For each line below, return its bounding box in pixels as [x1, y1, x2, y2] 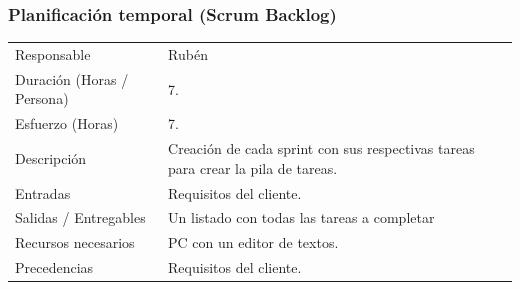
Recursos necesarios [15, 232, 135, 253]
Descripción [15, 147, 87, 168]
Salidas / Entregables [15, 207, 146, 228]
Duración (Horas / [15, 68, 129, 89]
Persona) [15, 88, 69, 109]
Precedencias [15, 257, 94, 278]
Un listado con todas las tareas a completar [168, 207, 435, 228]
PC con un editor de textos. [168, 232, 339, 253]
